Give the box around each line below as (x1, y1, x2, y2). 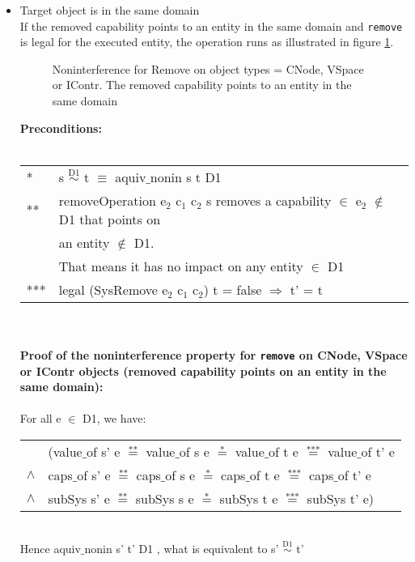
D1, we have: (83, 410, 146, 427)
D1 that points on (58, 209, 161, 228)
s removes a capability (206, 190, 332, 210)
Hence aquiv (19, 539, 81, 556)
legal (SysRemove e (58, 279, 168, 299)
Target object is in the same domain (19, 2, 200, 18)
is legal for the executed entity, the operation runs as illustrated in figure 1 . (19, 33, 394, 50)
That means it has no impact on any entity (58, 256, 303, 275)
